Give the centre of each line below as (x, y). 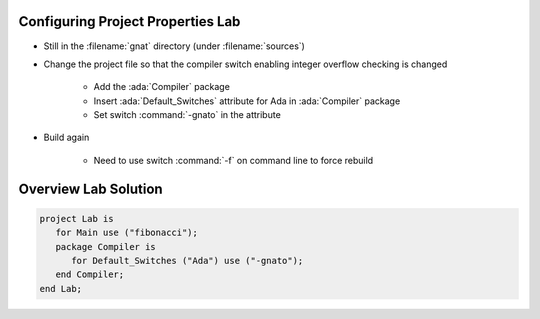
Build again (66, 137)
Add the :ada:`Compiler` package (161, 87)
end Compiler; (90, 274)
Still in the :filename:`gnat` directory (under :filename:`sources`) (174, 46)
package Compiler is (106, 246)
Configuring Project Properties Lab (129, 21)
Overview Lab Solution (91, 188)
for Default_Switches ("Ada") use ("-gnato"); (187, 261)
